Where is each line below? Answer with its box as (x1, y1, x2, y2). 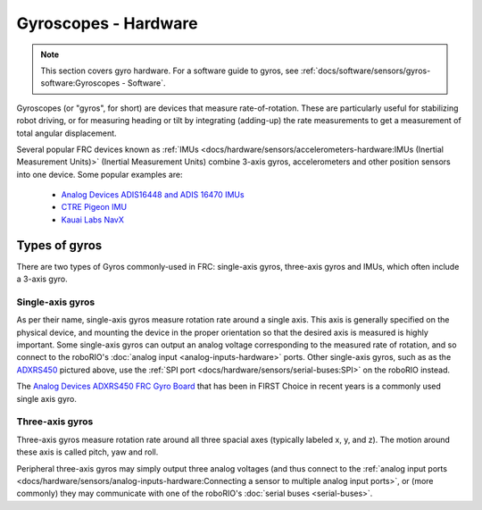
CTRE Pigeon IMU (61, 202, 128, 213)
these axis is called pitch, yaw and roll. (16, 447, 159, 457)
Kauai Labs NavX (61, 214, 125, 225)
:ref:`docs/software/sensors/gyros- (300, 65, 431, 76)
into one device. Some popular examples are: (16, 169, 183, 180)
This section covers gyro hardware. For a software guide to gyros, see (40, 65, 299, 76)
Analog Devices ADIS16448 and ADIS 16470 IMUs (61, 189, 245, 200)
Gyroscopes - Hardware (16, 13, 198, 33)
